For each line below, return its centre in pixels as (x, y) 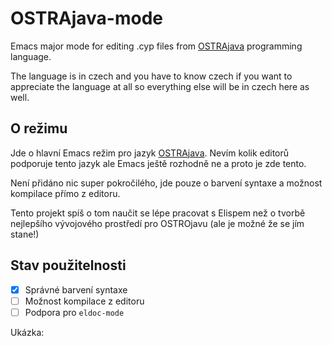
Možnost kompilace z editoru (84, 301)
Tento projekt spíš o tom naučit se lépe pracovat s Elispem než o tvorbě (158, 213)
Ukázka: (27, 332)
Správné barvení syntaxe (76, 289)
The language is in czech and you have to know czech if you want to (151, 76)
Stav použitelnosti (68, 265)
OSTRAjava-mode (86, 18)
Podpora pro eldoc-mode (74, 312)
